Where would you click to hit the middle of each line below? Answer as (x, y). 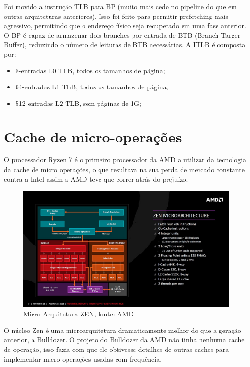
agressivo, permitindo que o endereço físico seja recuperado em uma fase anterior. (125, 26)
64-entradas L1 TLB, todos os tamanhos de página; (92, 87)
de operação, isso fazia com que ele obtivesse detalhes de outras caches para (117, 349)
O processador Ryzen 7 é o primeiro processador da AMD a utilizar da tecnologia (125, 160)
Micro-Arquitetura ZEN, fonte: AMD (79, 314)
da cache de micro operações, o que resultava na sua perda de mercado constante (124, 169)
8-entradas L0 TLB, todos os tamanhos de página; (90, 70)
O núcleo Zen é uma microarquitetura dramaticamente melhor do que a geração (123, 330)
